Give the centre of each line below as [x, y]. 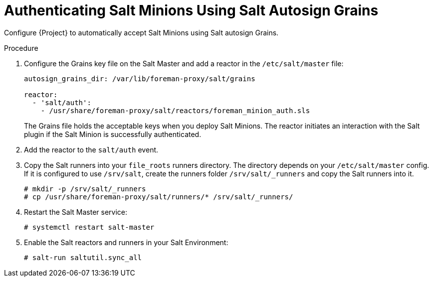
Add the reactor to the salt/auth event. [91, 149]
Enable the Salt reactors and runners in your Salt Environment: [126, 242]
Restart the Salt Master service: [76, 212]
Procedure [21, 48]
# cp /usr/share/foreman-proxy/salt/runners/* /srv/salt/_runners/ [159, 197]
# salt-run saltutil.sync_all [83, 257]
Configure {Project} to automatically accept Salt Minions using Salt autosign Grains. [141, 32]
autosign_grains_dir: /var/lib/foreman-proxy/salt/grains [140, 78]
